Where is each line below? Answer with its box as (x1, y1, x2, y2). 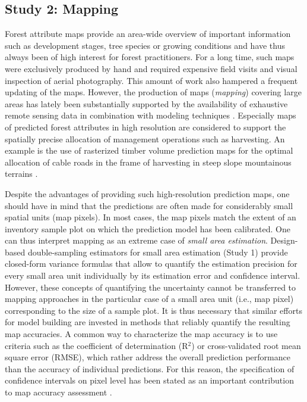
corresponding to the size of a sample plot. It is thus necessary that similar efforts (5, 304, 302, 316)
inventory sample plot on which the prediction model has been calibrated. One (5, 222, 290, 235)
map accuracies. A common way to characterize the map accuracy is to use (5, 328, 278, 340)
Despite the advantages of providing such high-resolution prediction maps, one (5, 187, 290, 200)
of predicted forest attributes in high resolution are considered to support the (5, 120, 286, 133)
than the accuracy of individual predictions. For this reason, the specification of (5, 362, 295, 375)
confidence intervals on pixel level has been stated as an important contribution (5, 374, 294, 387)
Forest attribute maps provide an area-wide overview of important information (5, 27, 291, 40)
